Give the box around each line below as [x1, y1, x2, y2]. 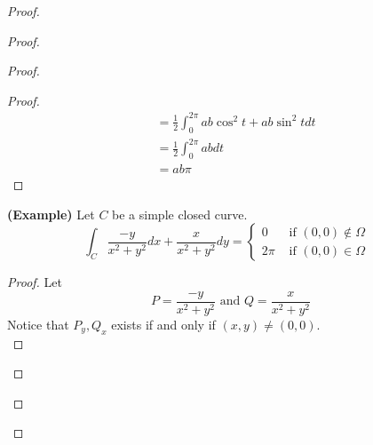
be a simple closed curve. [112, 204, 248, 223]
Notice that [7, 314, 69, 333]
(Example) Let [7, 204, 95, 223]
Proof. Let [7, 273, 62, 291]
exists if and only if [111, 314, 216, 333]
